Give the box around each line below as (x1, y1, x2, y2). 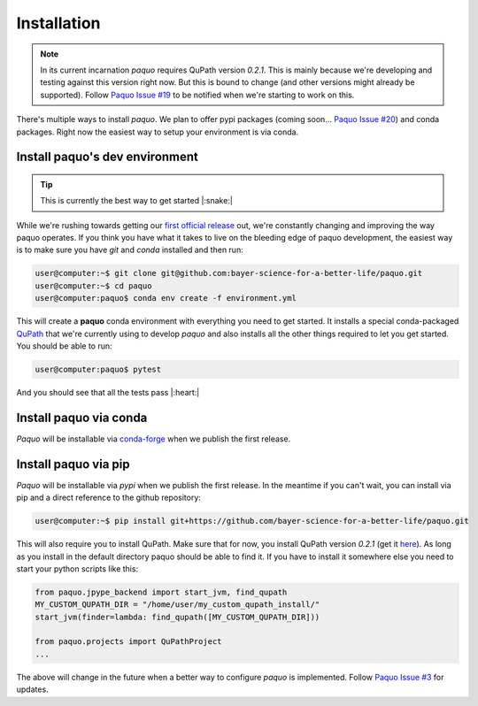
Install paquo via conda (16, 410, 148, 425)
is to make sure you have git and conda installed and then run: (16, 244, 243, 256)
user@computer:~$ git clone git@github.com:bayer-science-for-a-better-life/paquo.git (35, 268, 423, 279)
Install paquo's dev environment (16, 150, 199, 165)
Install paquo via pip (16, 457, 130, 472)
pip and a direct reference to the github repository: (16, 492, 201, 503)
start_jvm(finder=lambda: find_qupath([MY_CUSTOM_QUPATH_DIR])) (35, 611, 320, 622)
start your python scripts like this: (16, 563, 139, 574)
